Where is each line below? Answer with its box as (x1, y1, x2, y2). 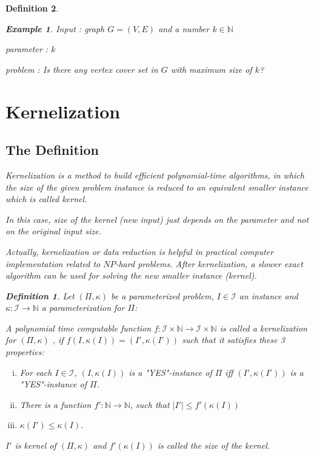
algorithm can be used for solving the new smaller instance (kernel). (5, 269, 257, 282)
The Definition (5, 140, 99, 159)
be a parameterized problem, (110, 289, 214, 302)
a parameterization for (41, 301, 125, 314)
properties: (5, 345, 44, 358)
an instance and (239, 289, 298, 302)
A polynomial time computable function (5, 321, 152, 334)
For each (19, 366, 52, 378)
